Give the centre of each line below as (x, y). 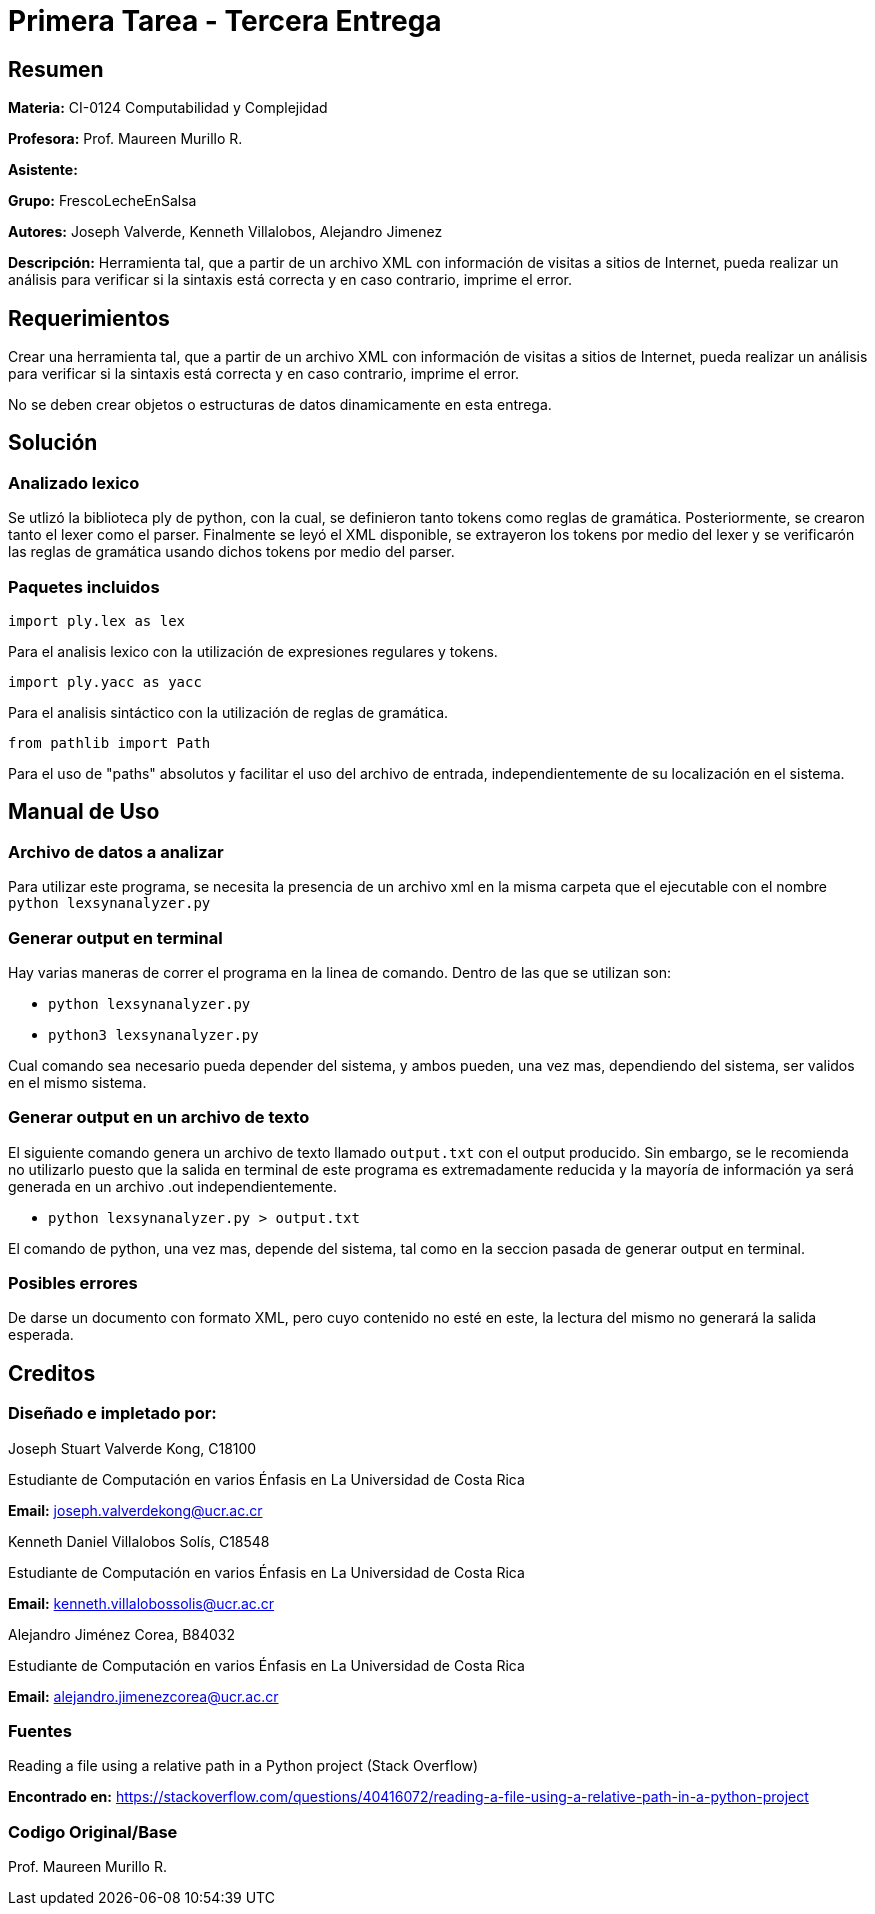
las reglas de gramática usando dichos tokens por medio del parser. (231, 552)
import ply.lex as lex (97, 620)
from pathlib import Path (109, 742)
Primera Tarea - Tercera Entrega (225, 21)
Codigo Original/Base (93, 1831)
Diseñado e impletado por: (112, 1413)
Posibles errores (73, 1283)
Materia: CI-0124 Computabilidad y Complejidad (168, 108)
